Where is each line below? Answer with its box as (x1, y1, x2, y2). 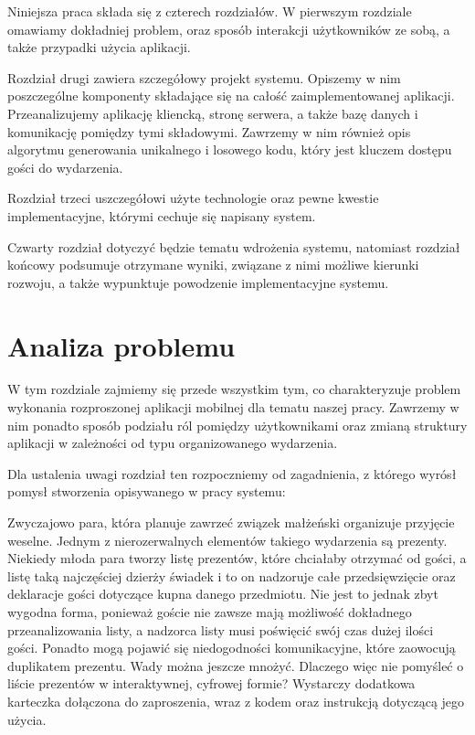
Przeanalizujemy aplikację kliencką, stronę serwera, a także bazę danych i (7, 103, 418, 122)
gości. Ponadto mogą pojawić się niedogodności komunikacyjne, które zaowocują (7, 638, 456, 657)
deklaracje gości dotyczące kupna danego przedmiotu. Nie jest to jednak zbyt (7, 584, 438, 603)
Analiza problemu (7, 326, 236, 364)
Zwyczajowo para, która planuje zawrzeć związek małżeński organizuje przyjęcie (7, 513, 455, 531)
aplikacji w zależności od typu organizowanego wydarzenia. (7, 433, 338, 453)
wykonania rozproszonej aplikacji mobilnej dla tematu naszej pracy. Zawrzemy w (7, 398, 459, 417)
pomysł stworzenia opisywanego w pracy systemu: (7, 482, 286, 501)
